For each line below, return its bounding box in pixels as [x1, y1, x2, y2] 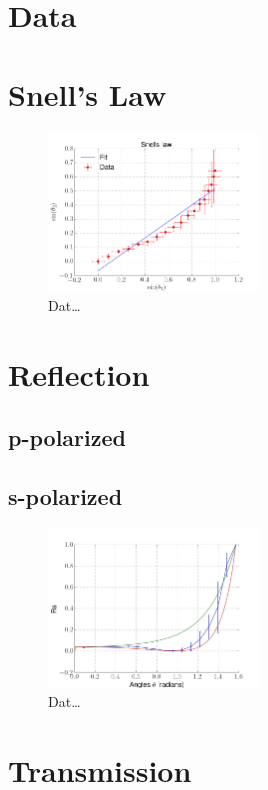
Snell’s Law [8, 73, 167, 114]
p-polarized [8, 422, 126, 453]
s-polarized [8, 481, 123, 512]
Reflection [8, 353, 150, 394]
